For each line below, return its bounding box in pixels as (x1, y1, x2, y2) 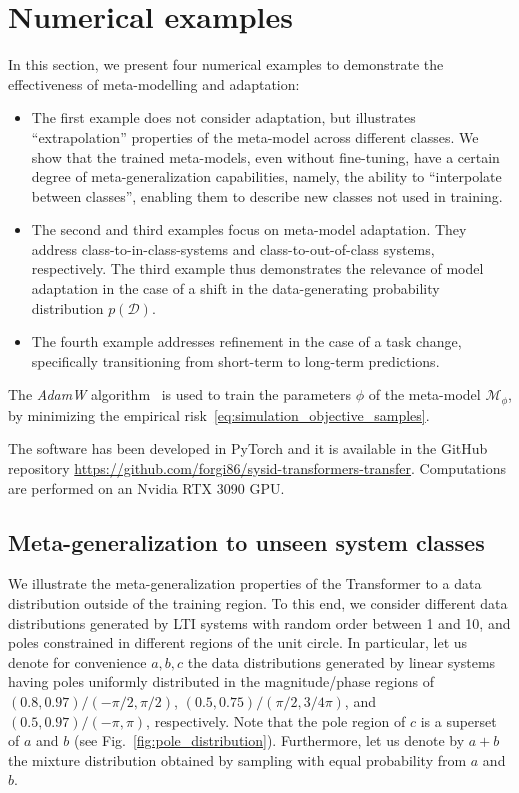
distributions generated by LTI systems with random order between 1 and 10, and (8, 612, 511, 633)
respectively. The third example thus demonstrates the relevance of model (31, 258, 484, 279)
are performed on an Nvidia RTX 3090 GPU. (8, 477, 285, 498)
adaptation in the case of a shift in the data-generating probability (31, 278, 440, 299)
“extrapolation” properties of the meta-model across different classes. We (31, 126, 479, 147)
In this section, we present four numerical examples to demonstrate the (8, 54, 444, 75)
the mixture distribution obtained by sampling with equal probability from (8, 749, 467, 770)
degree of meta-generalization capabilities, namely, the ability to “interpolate (31, 166, 502, 187)
